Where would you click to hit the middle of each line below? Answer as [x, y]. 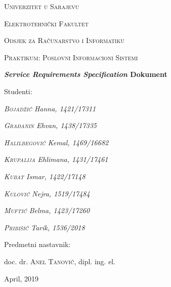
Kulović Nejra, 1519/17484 [47, 193]
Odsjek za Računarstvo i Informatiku [64, 40]
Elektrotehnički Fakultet [46, 23]
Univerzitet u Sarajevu [42, 6]
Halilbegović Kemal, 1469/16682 [56, 142]
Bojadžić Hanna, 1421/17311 [50, 108]
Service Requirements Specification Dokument [86, 74]
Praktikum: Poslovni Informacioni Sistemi [71, 57]
